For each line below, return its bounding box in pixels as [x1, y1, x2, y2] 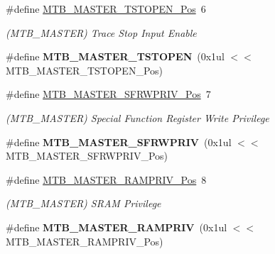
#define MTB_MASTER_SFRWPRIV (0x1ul [6, 134, 232, 149]
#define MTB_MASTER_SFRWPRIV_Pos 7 [6, 87, 211, 101]
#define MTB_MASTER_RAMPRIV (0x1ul [6, 219, 227, 234]
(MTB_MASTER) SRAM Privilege [6, 196, 161, 211]
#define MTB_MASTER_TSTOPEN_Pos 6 [6, 1, 206, 16]
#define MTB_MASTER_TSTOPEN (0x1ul [6, 49, 225, 64]
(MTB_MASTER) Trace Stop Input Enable [6, 25, 197, 40]
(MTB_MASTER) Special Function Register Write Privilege [6, 110, 269, 125]
